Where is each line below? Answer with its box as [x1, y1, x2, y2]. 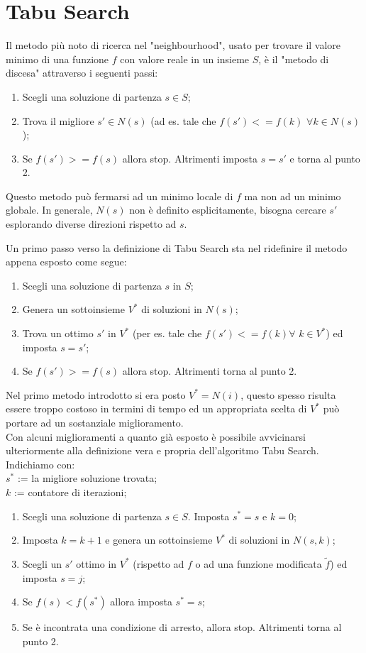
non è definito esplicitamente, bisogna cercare [129, 202, 326, 217]
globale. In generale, [6, 202, 93, 217]
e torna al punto [289, 150, 360, 165]
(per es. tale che [132, 326, 202, 341]
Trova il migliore [22, 113, 94, 128]
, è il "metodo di [258, 51, 329, 66]
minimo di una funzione [6, 51, 109, 66]
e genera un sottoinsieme [105, 532, 213, 547]
